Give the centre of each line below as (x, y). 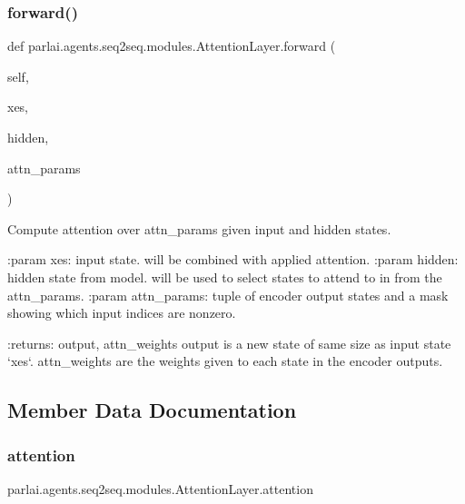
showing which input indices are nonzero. (122, 313)
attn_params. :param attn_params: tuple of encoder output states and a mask (228, 295)
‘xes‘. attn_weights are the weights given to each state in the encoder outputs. (225, 361)
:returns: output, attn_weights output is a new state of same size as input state (229, 343)
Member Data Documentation (152, 410)
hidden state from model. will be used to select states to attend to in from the (225, 277)
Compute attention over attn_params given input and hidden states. (199, 228)
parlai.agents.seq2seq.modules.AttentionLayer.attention (160, 488)
